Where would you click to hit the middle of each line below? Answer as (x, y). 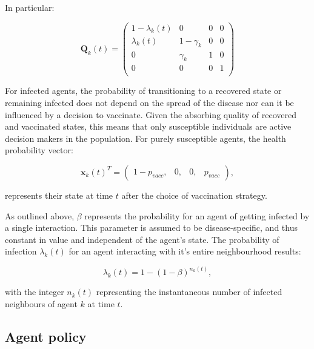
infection (21, 251)
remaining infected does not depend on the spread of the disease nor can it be (149, 102)
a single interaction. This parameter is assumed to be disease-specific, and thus (151, 228)
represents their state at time (59, 195)
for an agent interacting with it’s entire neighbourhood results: (185, 251)
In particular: (30, 7)
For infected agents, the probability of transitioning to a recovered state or (143, 91)
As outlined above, (40, 215)
